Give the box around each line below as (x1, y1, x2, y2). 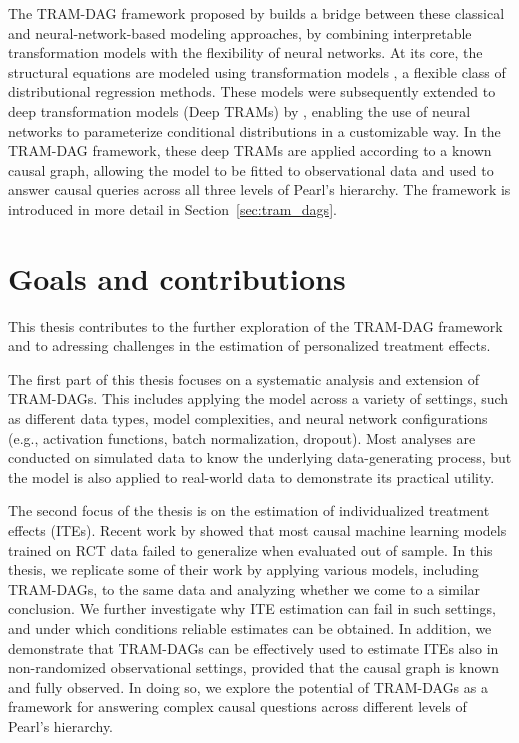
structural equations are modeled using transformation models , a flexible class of (8, 61, 506, 82)
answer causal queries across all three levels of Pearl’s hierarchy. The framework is (8, 179, 511, 200)
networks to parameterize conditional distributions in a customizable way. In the (8, 120, 501, 141)
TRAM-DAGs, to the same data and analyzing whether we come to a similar (8, 578, 481, 599)
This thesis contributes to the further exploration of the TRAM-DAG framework (8, 315, 503, 336)
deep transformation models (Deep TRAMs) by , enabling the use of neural (8, 100, 471, 121)
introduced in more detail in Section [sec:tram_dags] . (8, 198, 337, 219)
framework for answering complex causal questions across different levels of (8, 696, 467, 717)
